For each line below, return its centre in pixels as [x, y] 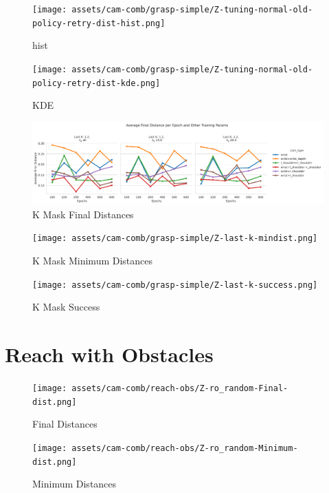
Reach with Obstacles [109, 354]
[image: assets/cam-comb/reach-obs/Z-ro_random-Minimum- [165, 449]
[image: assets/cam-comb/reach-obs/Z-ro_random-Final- [160, 389]
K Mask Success [66, 307]
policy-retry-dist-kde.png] [97, 83]
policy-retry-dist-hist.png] [99, 23]
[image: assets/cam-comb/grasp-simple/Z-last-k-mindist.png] [175, 239]
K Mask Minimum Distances [93, 261]
